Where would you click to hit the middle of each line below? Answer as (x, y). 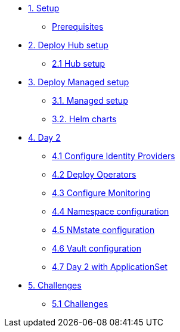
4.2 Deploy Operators (94, 174)
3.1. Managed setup (90, 100)
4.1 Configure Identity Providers (114, 156)
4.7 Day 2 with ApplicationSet (110, 267)
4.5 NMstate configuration (103, 230)
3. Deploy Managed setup (79, 82)
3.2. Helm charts (84, 119)
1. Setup (44, 8)
